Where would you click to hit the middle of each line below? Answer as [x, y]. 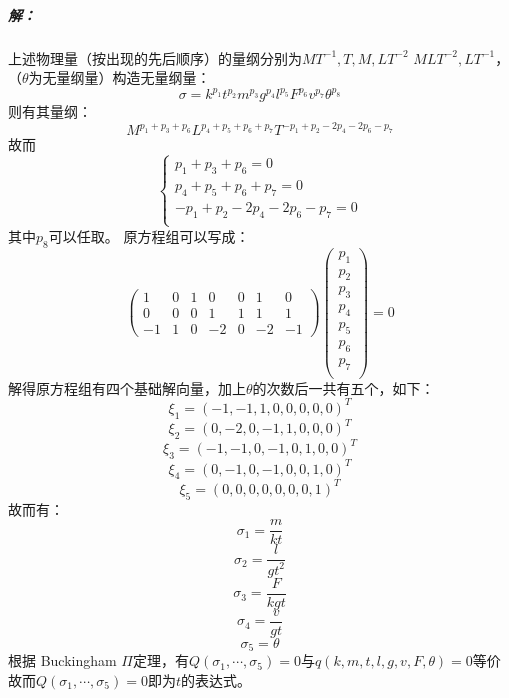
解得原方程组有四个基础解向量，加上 [127, 387]
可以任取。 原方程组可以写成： [149, 235]
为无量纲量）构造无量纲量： [119, 77]
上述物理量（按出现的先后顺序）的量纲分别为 [155, 57]
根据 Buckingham [62, 660]
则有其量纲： [50, 111]
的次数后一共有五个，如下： [343, 387]
